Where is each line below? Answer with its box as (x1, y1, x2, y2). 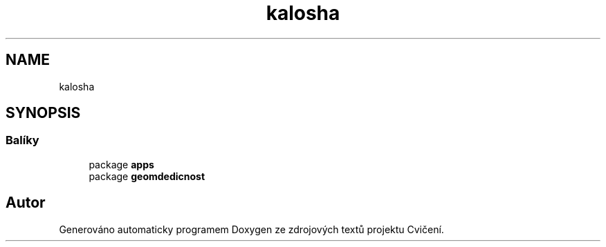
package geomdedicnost (89, 170, 205, 182)
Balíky (6, 133, 39, 148)
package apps (89, 158, 154, 170)
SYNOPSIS (6, 104, 81, 122)
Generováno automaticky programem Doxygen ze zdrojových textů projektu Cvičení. (59, 223, 444, 235)
